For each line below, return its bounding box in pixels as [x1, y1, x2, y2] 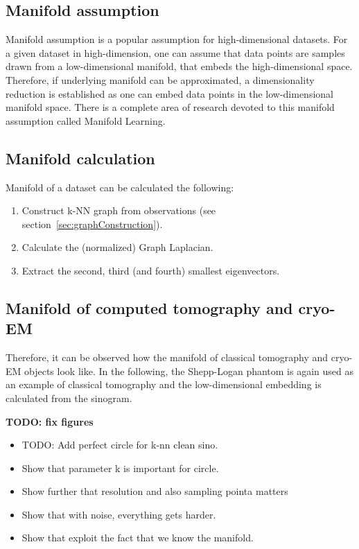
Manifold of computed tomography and [6, 297, 293, 318]
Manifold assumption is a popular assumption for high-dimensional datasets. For [6, 32, 348, 46]
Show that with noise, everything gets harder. [21, 507, 216, 521]
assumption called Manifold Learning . [6, 113, 166, 128]
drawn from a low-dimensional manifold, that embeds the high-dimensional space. [6, 59, 353, 73]
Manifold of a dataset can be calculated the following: [6, 180, 234, 194]
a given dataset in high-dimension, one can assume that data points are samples [6, 45, 345, 60]
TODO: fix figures [6, 414, 94, 428]
